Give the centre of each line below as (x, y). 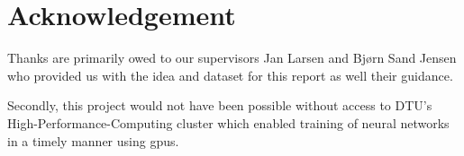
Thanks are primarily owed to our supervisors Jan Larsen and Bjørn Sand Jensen (232, 58)
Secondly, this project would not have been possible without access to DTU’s (220, 105)
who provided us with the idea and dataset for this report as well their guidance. (230, 75)
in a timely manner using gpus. (93, 140)
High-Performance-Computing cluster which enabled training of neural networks (228, 122)
